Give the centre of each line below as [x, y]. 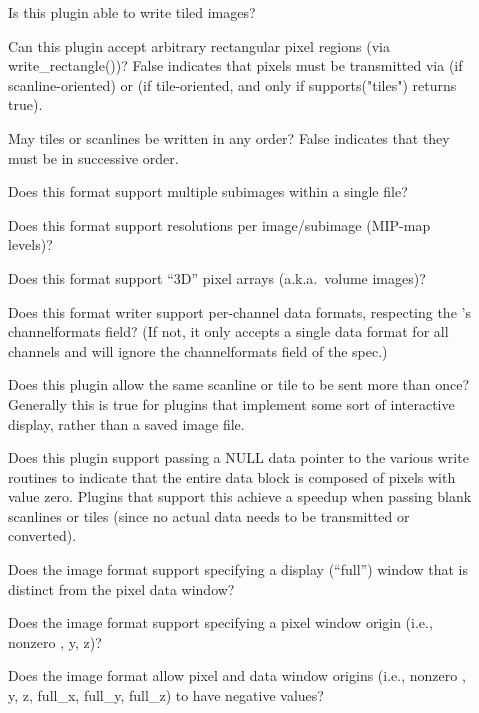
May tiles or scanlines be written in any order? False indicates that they [229, 137]
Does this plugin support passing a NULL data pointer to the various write [238, 457]
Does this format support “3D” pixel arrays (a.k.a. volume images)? [217, 277]
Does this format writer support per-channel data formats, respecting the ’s [239, 311]
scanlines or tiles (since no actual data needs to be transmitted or [209, 515]
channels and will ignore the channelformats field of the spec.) [198, 350]
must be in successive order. [93, 157]
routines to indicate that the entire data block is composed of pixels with [232, 476]
